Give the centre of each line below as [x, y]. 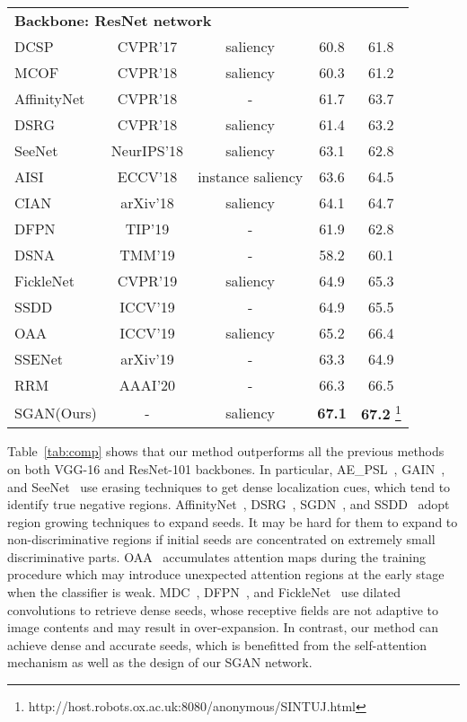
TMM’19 [147, 255]
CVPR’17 [147, 46]
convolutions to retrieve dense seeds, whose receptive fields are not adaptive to [223, 609]
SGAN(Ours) [56, 412]
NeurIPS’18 [147, 150]
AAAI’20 [147, 385]
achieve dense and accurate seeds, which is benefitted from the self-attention [217, 644]
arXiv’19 [147, 359]
